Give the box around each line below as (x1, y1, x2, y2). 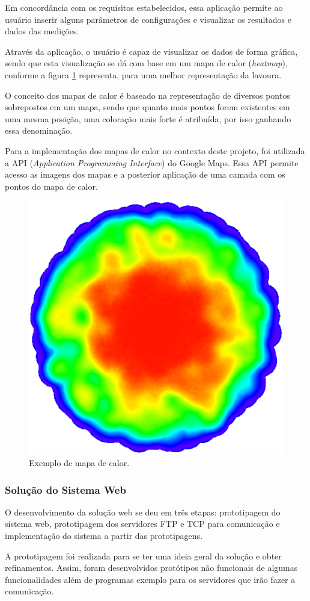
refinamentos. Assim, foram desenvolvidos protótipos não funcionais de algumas (5, 561, 298, 574)
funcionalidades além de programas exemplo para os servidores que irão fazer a (5, 573, 296, 585)
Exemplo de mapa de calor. (29, 456, 130, 469)
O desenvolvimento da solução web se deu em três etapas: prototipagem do (5, 505, 281, 518)
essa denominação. (5, 124, 73, 137)
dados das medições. (5, 25, 79, 37)
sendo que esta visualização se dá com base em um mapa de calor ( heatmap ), (5, 57, 288, 69)
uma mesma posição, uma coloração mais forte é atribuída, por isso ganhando (5, 112, 291, 125)
